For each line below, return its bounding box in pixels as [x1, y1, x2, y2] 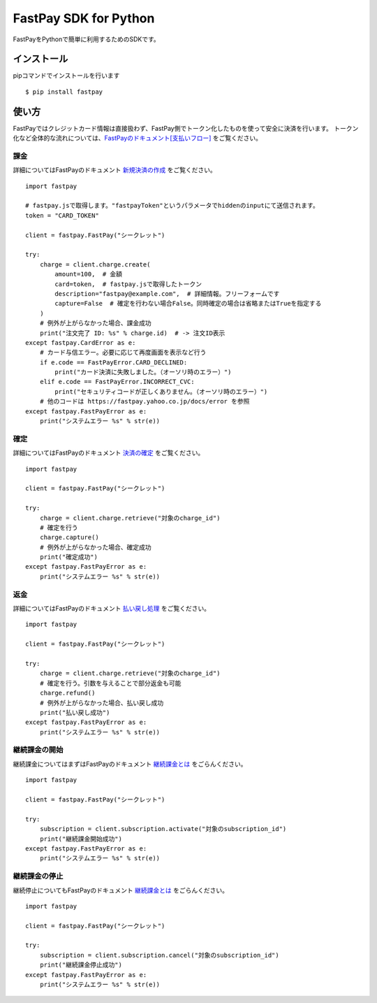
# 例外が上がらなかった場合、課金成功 [39, 319, 151, 327]
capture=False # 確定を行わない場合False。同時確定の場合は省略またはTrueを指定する [54, 299, 322, 308]
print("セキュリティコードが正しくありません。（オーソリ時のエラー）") [54, 387, 268, 395]
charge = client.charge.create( [39, 260, 151, 269]
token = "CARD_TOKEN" [25, 211, 99, 220]
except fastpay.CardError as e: [25, 339, 136, 346]
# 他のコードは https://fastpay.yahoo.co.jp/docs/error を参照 [39, 397, 250, 406]
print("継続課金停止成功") [39, 961, 122, 969]
